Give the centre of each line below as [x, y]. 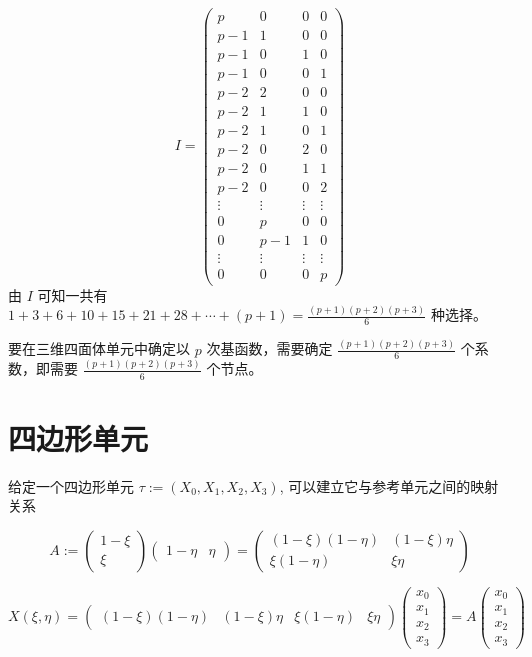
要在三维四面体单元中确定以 [99, 348]
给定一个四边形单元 [71, 485]
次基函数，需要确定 [269, 348]
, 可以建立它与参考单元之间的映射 [389, 485]
